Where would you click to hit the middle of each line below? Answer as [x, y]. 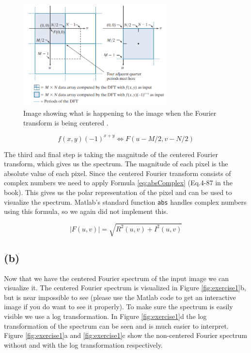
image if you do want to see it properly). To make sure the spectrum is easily [118, 307]
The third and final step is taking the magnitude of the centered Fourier [111, 154]
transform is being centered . [66, 122]
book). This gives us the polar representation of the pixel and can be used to [118, 192]
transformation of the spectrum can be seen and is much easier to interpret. [116, 326]
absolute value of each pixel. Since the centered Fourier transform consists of [118, 173]
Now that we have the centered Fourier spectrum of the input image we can [116, 278]
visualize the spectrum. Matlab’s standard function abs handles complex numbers [125, 202]
